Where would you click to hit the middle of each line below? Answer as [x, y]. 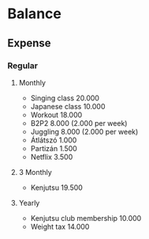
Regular [23, 66]
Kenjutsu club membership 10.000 [86, 218]
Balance [35, 14]
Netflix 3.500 [52, 157]
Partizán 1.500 [54, 148]
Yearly [29, 203]
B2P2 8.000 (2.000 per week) [79, 123]
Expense [30, 43]
